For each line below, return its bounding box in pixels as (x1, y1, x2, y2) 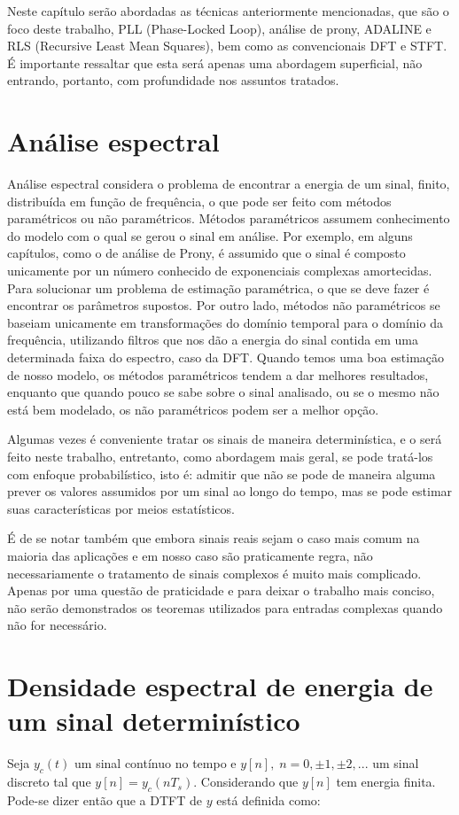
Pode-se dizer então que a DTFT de (7, 790, 202, 809)
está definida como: (216, 790, 321, 809)
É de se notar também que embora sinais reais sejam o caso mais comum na (7, 529, 420, 547)
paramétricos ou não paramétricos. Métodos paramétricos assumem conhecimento (7, 209, 450, 228)
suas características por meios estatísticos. (7, 499, 235, 517)
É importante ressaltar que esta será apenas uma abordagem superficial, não (7, 53, 423, 72)
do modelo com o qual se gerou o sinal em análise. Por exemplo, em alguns (7, 226, 413, 244)
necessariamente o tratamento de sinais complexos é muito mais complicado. (7, 563, 422, 582)
